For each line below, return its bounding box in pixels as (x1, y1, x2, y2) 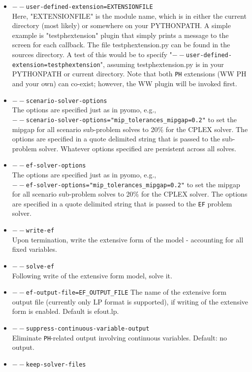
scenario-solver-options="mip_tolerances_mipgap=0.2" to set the (26, 114, 237, 124)
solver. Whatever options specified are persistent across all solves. (39, 143, 236, 153)
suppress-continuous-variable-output (26, 325, 150, 332)
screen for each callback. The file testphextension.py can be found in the (12, 39, 230, 50)
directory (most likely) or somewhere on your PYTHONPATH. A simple (12, 20, 231, 31)
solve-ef (26, 263, 55, 270)
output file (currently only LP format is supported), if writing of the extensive (12, 296, 249, 306)
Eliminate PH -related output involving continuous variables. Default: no (12, 332, 227, 342)
